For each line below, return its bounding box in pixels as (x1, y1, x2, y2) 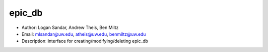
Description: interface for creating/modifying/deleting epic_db (21, 38, 148, 44)
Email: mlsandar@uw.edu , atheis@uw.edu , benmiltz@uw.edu (21, 31, 146, 37)
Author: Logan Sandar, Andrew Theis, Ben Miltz (21, 25, 119, 30)
